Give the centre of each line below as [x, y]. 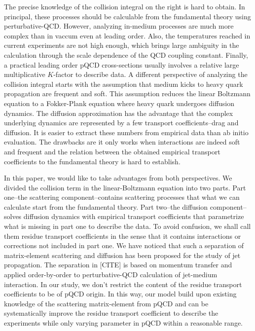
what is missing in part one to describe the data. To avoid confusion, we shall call [127, 226]
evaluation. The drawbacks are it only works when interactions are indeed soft [122, 142]
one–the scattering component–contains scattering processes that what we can [122, 197]
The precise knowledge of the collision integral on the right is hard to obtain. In [125, 6]
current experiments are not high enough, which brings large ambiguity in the [122, 45]
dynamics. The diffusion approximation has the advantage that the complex [119, 113]
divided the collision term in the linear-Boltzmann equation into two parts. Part [125, 187]
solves [13, 216]
